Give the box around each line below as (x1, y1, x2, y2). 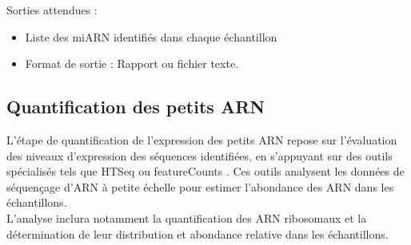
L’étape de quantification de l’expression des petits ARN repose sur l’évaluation (6, 131, 397, 148)
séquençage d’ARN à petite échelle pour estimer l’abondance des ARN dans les (6, 178, 394, 195)
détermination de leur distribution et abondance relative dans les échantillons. (6, 225, 389, 242)
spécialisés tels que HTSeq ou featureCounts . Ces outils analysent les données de (6, 163, 405, 180)
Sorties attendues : (6, 2, 98, 18)
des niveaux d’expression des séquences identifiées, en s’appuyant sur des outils (6, 147, 393, 164)
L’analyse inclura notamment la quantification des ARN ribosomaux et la (6, 209, 367, 226)
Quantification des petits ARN (6, 94, 265, 119)
